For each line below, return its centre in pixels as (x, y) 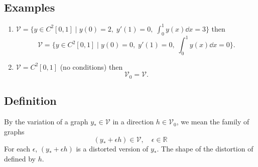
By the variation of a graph (46, 122)
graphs (14, 131)
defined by (20, 158)
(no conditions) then (91, 66)
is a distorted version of (112, 149)
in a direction (133, 122)
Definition (30, 101)
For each (17, 149)
